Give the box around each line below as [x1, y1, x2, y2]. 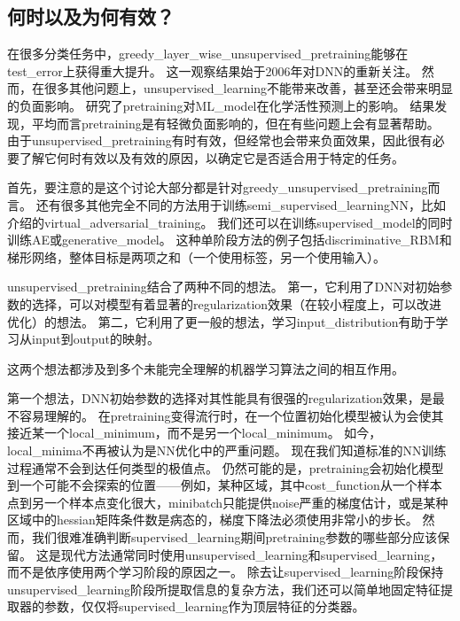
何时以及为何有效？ [7, 3, 175, 30]
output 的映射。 [73, 330, 160, 348]
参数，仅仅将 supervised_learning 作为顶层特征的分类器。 [43, 597, 365, 616]
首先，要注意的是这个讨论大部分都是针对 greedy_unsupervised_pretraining [7, 178, 428, 197]
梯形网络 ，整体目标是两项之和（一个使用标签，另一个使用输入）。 [7, 247, 386, 266]
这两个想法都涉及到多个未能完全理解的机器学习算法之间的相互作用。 [7, 359, 404, 377]
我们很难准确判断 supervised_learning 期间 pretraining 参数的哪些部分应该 [31, 528, 438, 547]
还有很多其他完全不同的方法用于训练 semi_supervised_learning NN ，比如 [35, 195, 446, 213]
